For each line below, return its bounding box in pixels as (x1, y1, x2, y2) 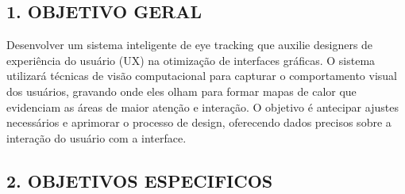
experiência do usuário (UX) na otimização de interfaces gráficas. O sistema (6, 51, 376, 68)
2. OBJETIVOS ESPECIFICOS (6, 168, 273, 192)
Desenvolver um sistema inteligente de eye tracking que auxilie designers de (6, 36, 373, 53)
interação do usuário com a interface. (6, 129, 187, 146)
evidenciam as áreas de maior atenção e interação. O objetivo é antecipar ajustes (6, 98, 399, 115)
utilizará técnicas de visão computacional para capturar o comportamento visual (6, 67, 397, 84)
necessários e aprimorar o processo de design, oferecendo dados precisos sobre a (6, 114, 391, 131)
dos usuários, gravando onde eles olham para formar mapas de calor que (6, 82, 357, 99)
